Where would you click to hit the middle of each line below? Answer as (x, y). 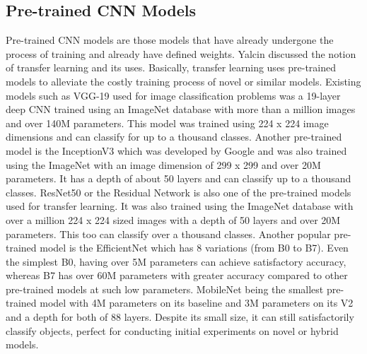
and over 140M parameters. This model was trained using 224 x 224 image (167, 123)
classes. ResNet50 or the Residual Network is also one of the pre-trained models (179, 192)
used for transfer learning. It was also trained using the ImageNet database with (180, 206)
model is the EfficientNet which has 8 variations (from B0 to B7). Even (194, 248)
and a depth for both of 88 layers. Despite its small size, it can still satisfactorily (180, 317)
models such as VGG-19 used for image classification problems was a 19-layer (173, 95)
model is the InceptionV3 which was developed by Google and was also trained (176, 150)
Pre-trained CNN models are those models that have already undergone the (170, 40)
